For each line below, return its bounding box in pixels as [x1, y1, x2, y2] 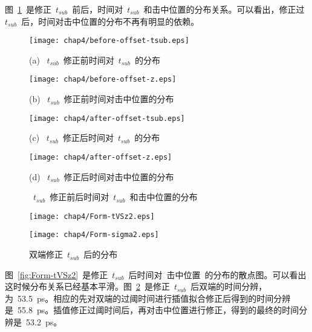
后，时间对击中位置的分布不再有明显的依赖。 [21, 15, 200, 27]
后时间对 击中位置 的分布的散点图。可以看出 [128, 268, 307, 281]
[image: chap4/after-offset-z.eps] [29, 152, 172, 161]
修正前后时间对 [50, 190, 109, 203]
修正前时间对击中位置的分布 [63, 93, 174, 105]
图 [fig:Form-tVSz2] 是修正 [5, 268, 108, 281]
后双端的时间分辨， [190, 280, 267, 293]
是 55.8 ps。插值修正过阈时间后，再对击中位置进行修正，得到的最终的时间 [5, 304, 299, 316]
